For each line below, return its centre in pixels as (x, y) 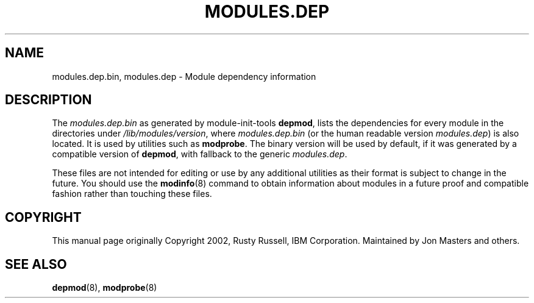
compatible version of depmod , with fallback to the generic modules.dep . (200, 154)
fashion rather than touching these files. (132, 194)
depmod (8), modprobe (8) (105, 288)
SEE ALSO (36, 264)
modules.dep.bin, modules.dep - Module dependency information (184, 76)
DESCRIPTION (48, 100)
